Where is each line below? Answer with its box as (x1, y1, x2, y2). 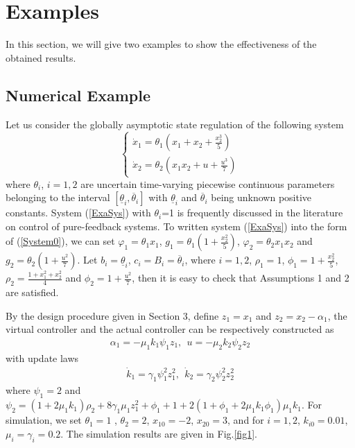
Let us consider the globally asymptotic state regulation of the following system (6, 117, 344, 131)
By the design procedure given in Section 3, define (6, 308, 219, 322)
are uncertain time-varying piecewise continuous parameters (80, 176, 335, 191)
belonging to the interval (6, 190, 110, 205)
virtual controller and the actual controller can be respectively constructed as (6, 322, 334, 336)
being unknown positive (211, 190, 312, 205)
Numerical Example (6, 84, 151, 105)
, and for (227, 413, 264, 427)
